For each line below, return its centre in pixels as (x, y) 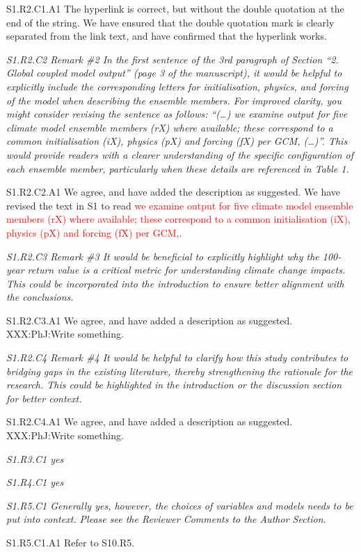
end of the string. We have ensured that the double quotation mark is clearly (170, 22)
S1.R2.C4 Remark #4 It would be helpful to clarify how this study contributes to (177, 357)
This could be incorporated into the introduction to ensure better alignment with (175, 283)
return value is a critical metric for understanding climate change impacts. (186, 270)
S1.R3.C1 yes (35, 458)
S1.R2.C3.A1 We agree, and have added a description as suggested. (150, 320)
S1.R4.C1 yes (35, 482)
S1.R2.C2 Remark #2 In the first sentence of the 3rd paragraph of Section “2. (173, 59)
